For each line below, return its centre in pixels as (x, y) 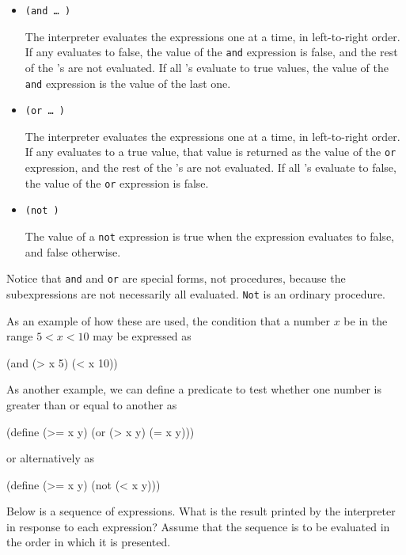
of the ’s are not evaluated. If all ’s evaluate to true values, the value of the (207, 67)
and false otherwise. (73, 251)
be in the (366, 320)
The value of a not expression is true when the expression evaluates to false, (209, 236)
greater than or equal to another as (92, 404)
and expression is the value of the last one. (128, 83)
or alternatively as (50, 458)
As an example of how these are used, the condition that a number (169, 320)
